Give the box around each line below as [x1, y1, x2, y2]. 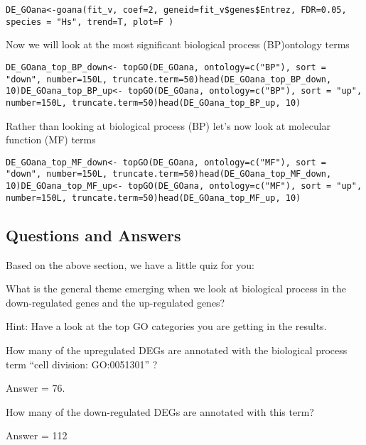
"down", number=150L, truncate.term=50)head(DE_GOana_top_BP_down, [6, 74, 332, 84]
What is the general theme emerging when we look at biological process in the [6, 281, 347, 296]
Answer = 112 [6, 428, 68, 443]
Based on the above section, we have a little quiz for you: [6, 257, 254, 272]
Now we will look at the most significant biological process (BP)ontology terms [6, 37, 350, 52]
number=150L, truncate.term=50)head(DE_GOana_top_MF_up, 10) [6, 192, 301, 203]
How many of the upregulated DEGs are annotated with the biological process [6, 342, 348, 357]
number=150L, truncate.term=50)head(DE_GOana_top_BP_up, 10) [6, 97, 301, 108]
